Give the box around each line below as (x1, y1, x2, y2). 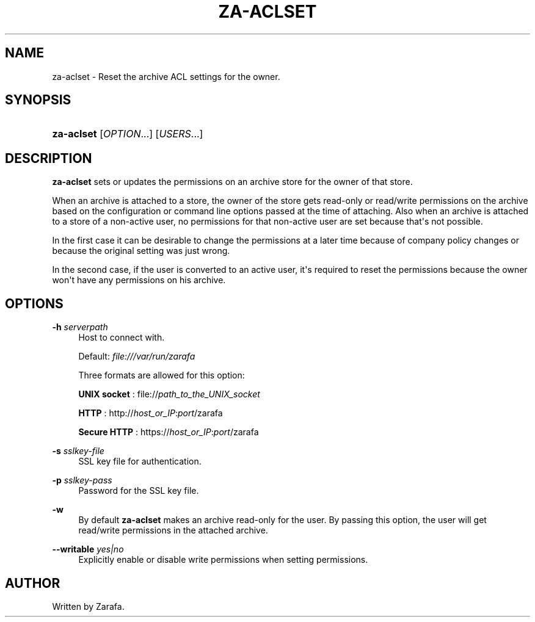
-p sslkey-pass (52, 475, 112, 486)
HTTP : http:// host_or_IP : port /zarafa (78, 408, 223, 419)
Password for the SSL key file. (78, 485, 199, 496)
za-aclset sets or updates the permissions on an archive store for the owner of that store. (52, 176, 413, 187)
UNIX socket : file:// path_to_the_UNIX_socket (78, 389, 260, 400)
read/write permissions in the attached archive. (78, 525, 268, 536)
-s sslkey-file (52, 446, 104, 457)
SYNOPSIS (5, 92, 71, 108)
